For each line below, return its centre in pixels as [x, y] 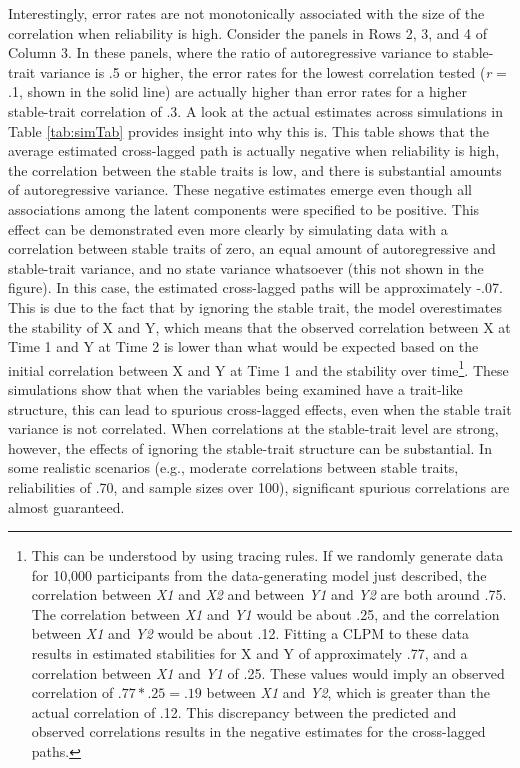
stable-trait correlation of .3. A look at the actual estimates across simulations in [255, 110]
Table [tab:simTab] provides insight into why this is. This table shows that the [248, 130]
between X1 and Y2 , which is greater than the [348, 692]
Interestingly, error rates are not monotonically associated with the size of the [246, 13]
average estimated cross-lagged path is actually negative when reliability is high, [254, 150]
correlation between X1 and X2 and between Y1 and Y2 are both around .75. [269, 594]
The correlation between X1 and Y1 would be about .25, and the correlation [265, 613]
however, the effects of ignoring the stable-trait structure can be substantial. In [250, 447]
